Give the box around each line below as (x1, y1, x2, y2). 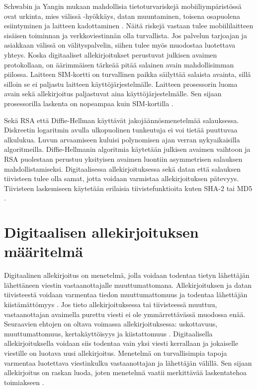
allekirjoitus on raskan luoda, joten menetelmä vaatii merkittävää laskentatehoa (4, 367, 247, 378)
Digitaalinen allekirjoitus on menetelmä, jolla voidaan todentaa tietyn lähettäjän (4, 270, 250, 280)
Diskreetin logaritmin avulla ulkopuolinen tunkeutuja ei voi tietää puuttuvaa (4, 125, 238, 135)
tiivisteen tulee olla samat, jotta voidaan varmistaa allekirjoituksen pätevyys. (4, 173, 239, 184)
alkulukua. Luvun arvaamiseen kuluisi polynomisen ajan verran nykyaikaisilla (4, 134, 240, 144)
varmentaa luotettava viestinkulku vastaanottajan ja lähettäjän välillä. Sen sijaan (4, 357, 252, 368)
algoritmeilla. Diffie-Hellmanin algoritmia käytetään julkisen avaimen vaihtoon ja (4, 144, 251, 154)
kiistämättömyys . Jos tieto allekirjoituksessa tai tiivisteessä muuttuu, (4, 299, 217, 309)
